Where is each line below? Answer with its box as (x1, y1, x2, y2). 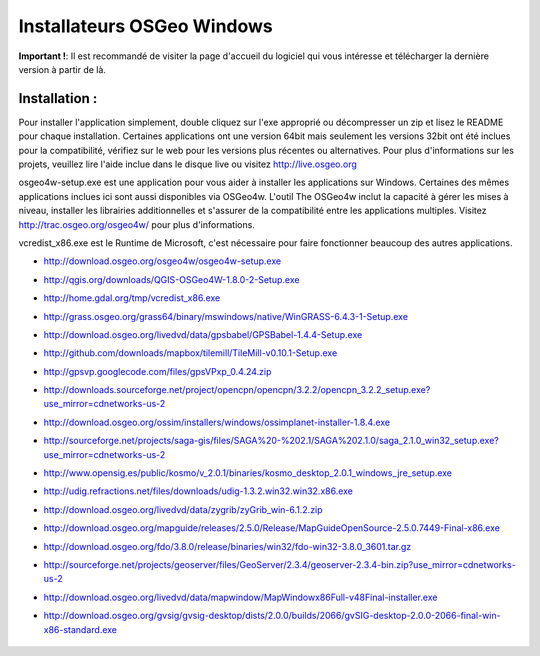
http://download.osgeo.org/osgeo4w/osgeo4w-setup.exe (43, 255, 282, 267)
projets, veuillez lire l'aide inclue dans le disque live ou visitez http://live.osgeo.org (18, 158, 357, 170)
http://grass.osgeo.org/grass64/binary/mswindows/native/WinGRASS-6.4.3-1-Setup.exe (43, 310, 409, 322)
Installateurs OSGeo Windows (18, 15, 274, 37)
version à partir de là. (18, 63, 107, 75)
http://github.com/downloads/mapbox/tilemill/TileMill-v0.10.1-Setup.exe (43, 347, 338, 359)
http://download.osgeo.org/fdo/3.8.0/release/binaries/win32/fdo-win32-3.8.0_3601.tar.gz (43, 540, 412, 552)
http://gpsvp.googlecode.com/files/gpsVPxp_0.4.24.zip (43, 365, 272, 377)
